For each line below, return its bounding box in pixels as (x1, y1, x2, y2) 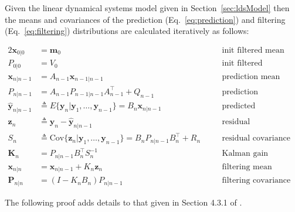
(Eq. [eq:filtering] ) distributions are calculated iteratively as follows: (5, 25, 249, 37)
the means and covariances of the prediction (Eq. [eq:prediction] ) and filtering (5, 13, 286, 25)
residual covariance (222, 134, 290, 143)
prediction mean (222, 72, 280, 81)
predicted (222, 102, 256, 111)
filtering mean (222, 162, 272, 171)
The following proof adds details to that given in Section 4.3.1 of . (5, 196, 242, 208)
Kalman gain (222, 149, 269, 158)
